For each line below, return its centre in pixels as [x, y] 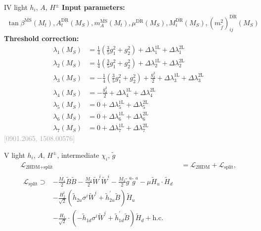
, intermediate [78, 155]
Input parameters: [93, 7]
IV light [16, 7]
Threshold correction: [42, 38]
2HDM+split [39, 167]
